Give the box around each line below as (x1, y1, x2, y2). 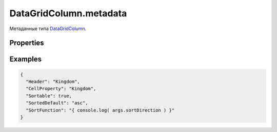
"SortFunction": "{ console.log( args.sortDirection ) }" (26, 107, 175, 113)
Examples (9, 55, 42, 64)
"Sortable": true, (26, 93, 72, 99)
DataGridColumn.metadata (9, 8, 127, 19)
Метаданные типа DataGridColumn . (9, 25, 87, 32)
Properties (9, 39, 44, 47)
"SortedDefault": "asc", (26, 100, 88, 106)
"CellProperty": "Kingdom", (26, 86, 96, 92)
